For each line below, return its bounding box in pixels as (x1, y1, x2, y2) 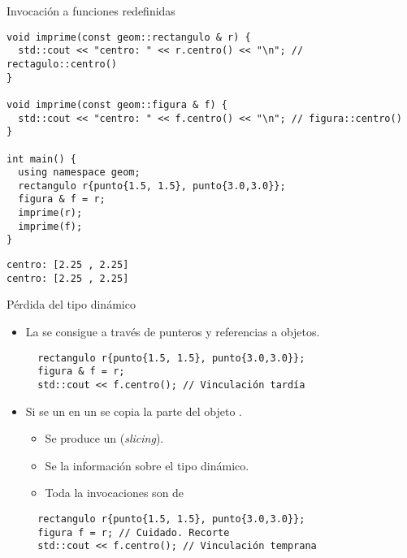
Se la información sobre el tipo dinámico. (45, 456, 249, 474)
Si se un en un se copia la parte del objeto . (25, 402, 242, 419)
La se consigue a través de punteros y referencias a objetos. (25, 323, 320, 340)
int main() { (6, 153, 76, 165)
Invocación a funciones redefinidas (6, 2, 175, 19)
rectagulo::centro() (6, 58, 118, 70)
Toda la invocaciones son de (45, 484, 184, 501)
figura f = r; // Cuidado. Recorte (37, 526, 230, 539)
